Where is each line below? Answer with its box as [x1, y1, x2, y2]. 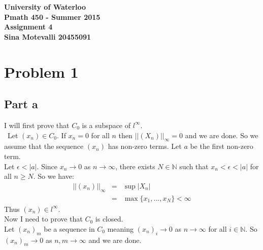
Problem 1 [4, 61, 79, 82]
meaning [107, 223, 134, 234]
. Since [37, 161, 58, 171]
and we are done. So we [185, 130, 258, 140]
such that [179, 161, 209, 171]
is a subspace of [82, 119, 131, 130]
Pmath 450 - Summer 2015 [4, 11, 101, 22]
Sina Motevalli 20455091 [4, 31, 91, 42]
